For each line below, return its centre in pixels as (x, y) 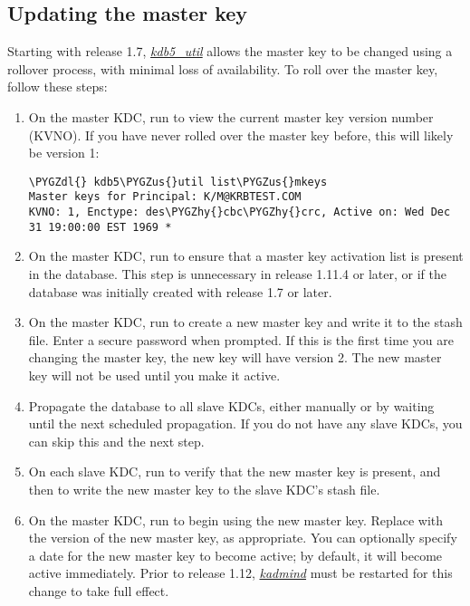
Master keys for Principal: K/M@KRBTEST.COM (165, 197)
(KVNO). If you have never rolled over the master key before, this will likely (241, 135)
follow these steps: (58, 87)
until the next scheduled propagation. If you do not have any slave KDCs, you (245, 423)
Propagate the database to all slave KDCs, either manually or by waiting (231, 405)
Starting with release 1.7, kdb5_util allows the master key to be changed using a (230, 51)
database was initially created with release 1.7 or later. (180, 291)
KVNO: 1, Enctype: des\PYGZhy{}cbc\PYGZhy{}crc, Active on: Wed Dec (240, 212)
